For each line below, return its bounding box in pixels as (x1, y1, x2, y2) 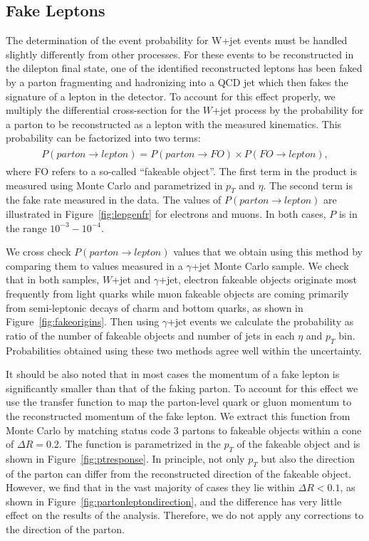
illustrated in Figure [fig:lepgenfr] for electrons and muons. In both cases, (6, 206, 326, 221)
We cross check (6, 244, 71, 259)
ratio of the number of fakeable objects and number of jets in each (6, 327, 295, 342)
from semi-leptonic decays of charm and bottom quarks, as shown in (6, 300, 303, 315)
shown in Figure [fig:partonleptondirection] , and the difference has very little (6, 493, 342, 508)
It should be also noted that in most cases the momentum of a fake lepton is (6, 367, 340, 382)
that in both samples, (6, 272, 100, 287)
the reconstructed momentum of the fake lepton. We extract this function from (6, 408, 350, 423)
